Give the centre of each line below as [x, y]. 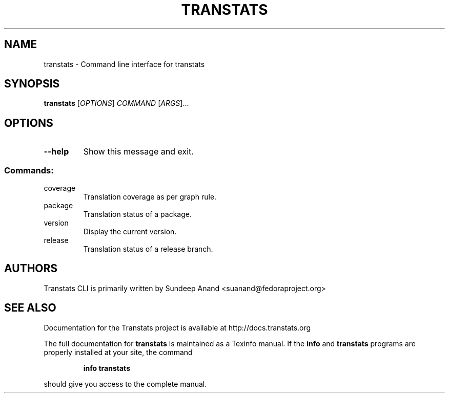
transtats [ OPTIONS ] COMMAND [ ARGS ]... [116, 103]
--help [56, 152]
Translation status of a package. [137, 214]
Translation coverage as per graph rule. [150, 197]
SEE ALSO [30, 308]
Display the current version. [130, 232]
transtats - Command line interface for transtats [124, 64]
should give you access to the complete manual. [125, 384]
